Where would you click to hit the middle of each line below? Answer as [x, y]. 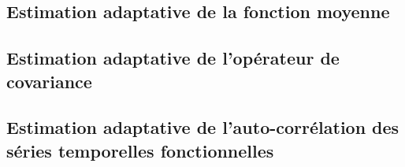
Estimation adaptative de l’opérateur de [173, 58]
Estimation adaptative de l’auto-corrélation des [203, 127]
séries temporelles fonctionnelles [140, 150]
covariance [49, 81]
